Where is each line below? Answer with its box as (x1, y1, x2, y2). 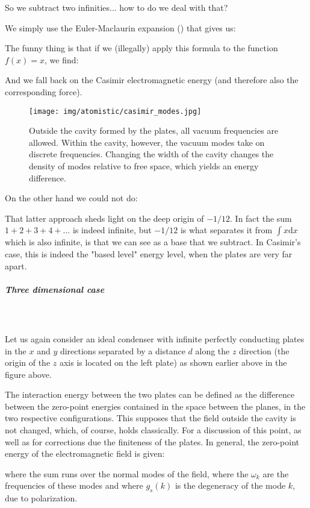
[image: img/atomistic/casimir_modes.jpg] (29, 107, 202, 116)
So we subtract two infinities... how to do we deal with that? (5, 1, 228, 13)
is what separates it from (180, 224, 273, 236)
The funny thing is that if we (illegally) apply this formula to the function (5, 42, 278, 54)
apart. (5, 259, 27, 272)
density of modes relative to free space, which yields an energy (29, 160, 259, 172)
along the (195, 344, 230, 357)
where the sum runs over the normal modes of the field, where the (5, 467, 249, 480)
